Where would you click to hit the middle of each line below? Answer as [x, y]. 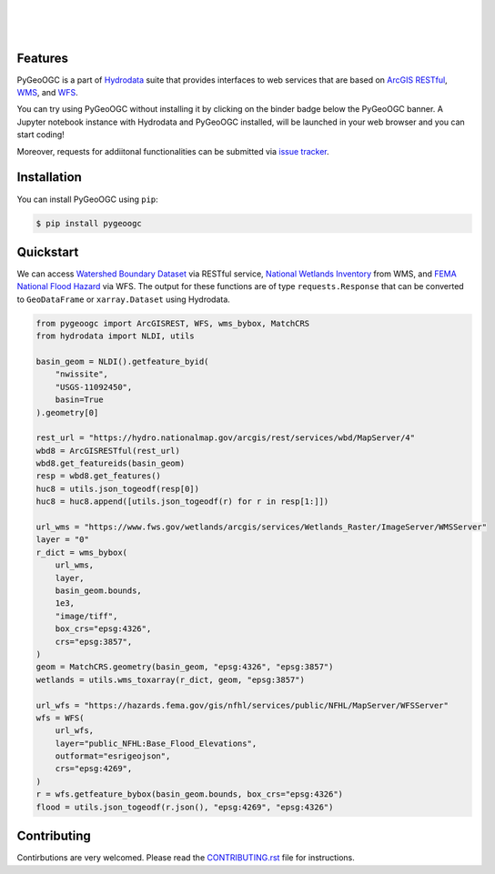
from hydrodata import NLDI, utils [115, 336]
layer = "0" [63, 540]
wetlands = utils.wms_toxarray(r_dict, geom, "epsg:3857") [170, 679]
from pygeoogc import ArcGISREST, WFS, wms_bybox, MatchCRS [173, 323]
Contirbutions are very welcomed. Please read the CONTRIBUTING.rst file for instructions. [186, 858]
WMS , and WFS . [48, 93]
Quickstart [48, 251]
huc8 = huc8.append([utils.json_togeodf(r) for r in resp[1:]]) [182, 502]
